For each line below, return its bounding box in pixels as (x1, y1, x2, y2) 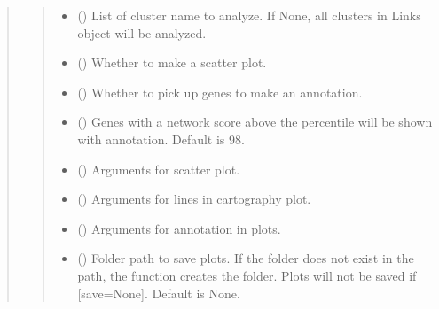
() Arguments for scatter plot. (77, 159, 240, 178)
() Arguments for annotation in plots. (77, 219, 281, 237)
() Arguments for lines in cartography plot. (77, 189, 311, 208)
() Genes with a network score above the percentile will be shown (77, 112, 433, 131)
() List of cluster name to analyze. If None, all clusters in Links (77, 6, 421, 24)
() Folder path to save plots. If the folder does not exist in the (77, 249, 414, 267)
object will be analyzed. (77, 23, 207, 42)
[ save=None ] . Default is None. (77, 283, 240, 302)
